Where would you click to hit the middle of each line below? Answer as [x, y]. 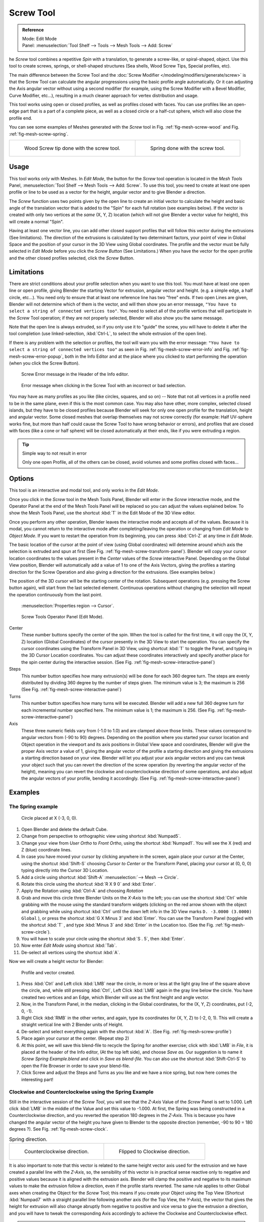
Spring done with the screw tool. [187, 148]
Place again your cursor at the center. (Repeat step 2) [75, 1038]
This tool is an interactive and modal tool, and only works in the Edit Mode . [84, 490]
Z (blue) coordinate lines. [46, 850]
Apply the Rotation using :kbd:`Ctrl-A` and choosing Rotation [82, 891]
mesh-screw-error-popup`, [36, 356]
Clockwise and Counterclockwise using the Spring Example [81, 1092]
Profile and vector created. [48, 972]
